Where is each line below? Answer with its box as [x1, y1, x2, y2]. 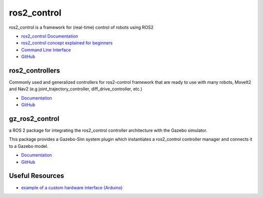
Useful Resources [9, 172, 64, 180]
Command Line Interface [21, 47, 71, 53]
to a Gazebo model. [9, 143, 49, 149]
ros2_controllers [9, 66, 60, 75]
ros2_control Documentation [21, 33, 78, 39]
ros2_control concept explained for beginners [21, 40, 113, 46]
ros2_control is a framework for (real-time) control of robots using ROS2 [9, 24, 154, 30]
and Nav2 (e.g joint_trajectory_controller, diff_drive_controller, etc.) [9, 86, 143, 92]
